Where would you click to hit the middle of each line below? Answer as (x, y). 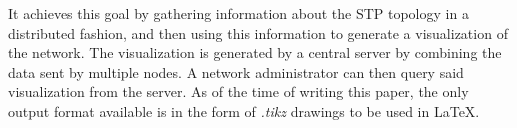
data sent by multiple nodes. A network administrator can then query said (236, 71)
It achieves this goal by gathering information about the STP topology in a (238, 13)
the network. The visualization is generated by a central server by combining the (255, 52)
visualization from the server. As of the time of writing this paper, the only (238, 91)
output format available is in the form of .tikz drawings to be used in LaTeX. (244, 110)
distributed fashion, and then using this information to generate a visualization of (258, 32)
